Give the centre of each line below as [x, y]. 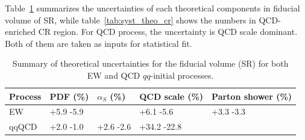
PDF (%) [69, 96]
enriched [20, 32]
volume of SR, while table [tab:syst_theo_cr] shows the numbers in [130, 20]
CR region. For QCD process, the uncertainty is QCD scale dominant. [168, 32]
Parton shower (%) [252, 96]
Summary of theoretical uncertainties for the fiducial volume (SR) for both [150, 63]
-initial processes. [182, 75]
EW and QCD [114, 75]
